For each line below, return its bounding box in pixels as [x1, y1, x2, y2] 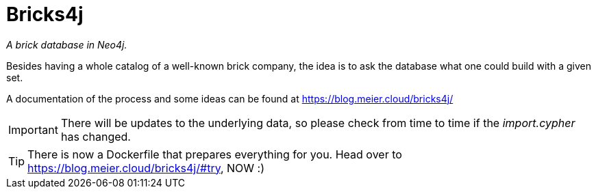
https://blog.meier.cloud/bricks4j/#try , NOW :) [27, 161, 265, 175]
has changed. [60, 129, 131, 143]
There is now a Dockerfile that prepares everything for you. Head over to [27, 147, 402, 161]
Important [8, 122, 58, 137]
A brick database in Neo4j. [6, 38, 127, 51]
